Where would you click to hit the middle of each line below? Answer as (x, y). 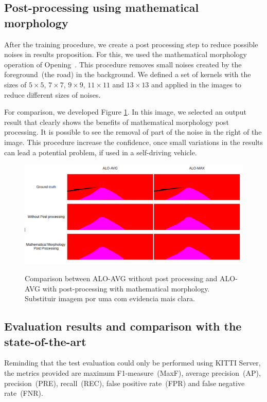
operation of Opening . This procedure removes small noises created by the (123, 64)
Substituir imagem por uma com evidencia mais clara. (110, 298)
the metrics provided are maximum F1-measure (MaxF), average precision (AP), (132, 372)
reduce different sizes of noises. (52, 94)
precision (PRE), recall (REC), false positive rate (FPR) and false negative (124, 383)
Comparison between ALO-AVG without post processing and (121, 278)
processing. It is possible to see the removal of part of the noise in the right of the (133, 132)
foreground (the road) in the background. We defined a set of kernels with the (128, 74)
